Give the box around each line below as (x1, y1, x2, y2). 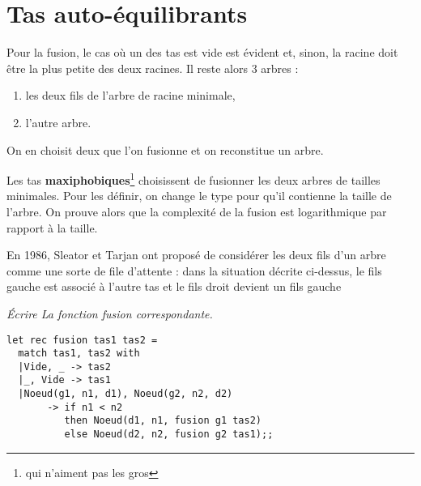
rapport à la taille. (6, 219, 98, 236)
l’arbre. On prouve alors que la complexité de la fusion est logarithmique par (6, 202, 387, 220)
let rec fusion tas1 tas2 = (6, 334, 158, 346)
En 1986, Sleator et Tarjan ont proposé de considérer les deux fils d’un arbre (6, 246, 386, 263)
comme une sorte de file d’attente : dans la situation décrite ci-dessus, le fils (6, 262, 382, 279)
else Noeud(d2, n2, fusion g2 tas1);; (64, 428, 274, 441)
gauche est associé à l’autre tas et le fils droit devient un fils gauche (6, 278, 342, 295)
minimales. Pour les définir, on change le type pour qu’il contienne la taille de (6, 187, 392, 204)
